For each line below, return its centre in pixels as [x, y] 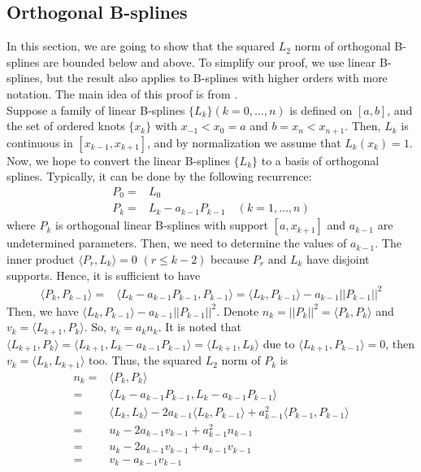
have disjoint [338, 258]
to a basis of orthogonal [320, 160]
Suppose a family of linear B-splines [96, 109]
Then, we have [43, 310]
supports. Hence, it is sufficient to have [104, 275]
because [230, 258]
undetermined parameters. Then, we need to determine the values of [177, 243]
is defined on [321, 109]
